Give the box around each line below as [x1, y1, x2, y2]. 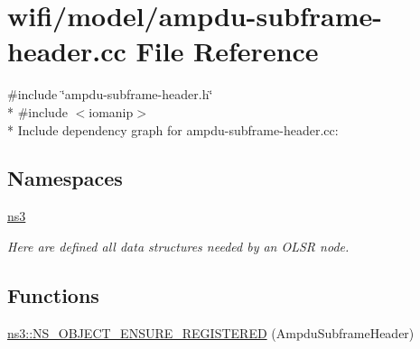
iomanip [89, 102, 134, 121]
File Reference [135, 32, 319, 69]
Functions [7, 280, 99, 308]
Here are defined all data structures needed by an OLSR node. [7, 236, 350, 255]
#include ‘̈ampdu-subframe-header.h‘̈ [7, 85, 213, 104]
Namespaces [7, 164, 123, 192]
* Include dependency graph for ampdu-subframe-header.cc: [7, 120, 339, 139]
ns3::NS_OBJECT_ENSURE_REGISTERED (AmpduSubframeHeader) [7, 323, 415, 342]
